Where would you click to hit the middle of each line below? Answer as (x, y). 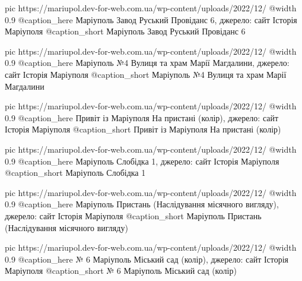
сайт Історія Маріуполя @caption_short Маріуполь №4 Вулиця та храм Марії (146, 74)
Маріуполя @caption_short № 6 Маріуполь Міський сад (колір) (121, 271)
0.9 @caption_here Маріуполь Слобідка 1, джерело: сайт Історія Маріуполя (142, 161)
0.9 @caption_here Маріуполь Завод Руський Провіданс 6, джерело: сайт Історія (151, 19)
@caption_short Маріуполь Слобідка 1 (75, 173)
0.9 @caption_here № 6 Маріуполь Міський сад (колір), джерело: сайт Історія (147, 259)
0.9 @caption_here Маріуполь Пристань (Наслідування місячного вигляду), (142, 204)
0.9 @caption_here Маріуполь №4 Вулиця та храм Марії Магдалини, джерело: (147, 63)
